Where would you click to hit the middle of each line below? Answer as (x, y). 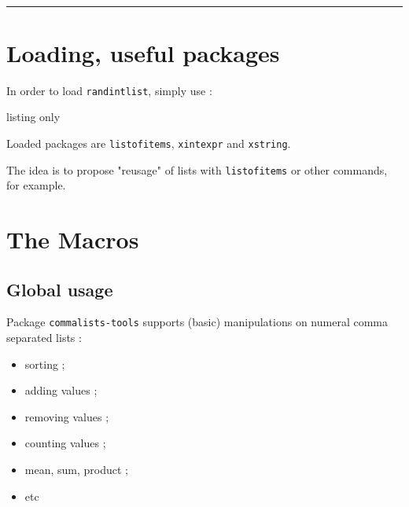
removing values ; (67, 416)
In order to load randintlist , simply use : (109, 90)
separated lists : (44, 338)
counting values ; (65, 443)
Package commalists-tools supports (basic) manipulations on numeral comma (197, 322)
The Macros (73, 239)
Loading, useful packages (143, 52)
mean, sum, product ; (76, 470)
